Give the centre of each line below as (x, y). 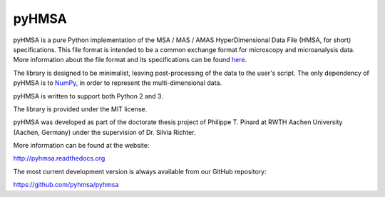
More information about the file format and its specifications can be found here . (130, 60)
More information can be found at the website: (81, 146)
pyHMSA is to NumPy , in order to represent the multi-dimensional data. (118, 83)
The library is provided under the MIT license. (80, 109)
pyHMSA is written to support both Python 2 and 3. (88, 96)
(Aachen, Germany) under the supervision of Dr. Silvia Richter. (104, 132)
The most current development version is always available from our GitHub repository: (140, 171)
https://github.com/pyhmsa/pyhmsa (66, 185)
